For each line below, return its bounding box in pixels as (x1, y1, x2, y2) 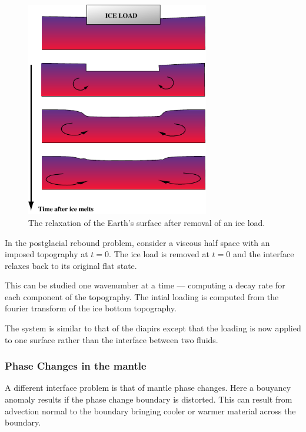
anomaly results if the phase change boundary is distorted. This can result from (5, 393, 292, 406)
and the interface (232, 248, 294, 260)
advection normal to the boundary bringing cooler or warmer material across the (5, 404, 296, 417)
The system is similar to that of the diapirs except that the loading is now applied (5, 322, 301, 334)
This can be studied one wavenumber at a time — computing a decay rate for (5, 279, 285, 291)
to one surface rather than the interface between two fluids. (5, 333, 218, 345)
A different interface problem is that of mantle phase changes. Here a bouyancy (5, 381, 291, 394)
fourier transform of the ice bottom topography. (5, 302, 177, 314)
